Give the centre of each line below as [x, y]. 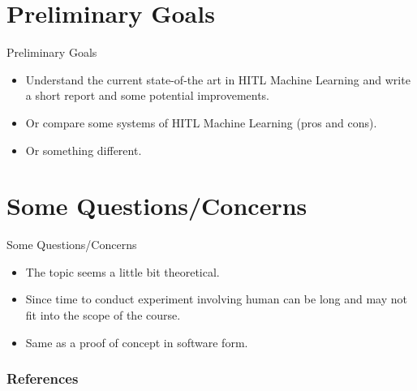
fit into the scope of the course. [103, 315]
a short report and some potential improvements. [148, 95]
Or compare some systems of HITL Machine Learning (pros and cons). [201, 122]
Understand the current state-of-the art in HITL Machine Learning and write [218, 79]
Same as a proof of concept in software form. [137, 342]
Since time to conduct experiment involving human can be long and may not [217, 299]
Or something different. [84, 150]
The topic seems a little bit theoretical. [123, 271]
